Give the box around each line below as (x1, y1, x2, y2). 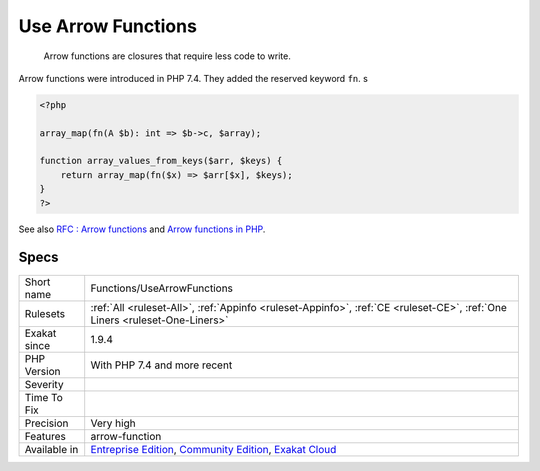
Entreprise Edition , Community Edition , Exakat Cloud (90, 442, 337, 456)
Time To (24, 390, 64, 404)
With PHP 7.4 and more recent (90, 358, 233, 372)
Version (24, 364, 61, 378)
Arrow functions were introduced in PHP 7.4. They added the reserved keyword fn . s (18, 72, 369, 84)
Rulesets (24, 306, 65, 320)
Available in (24, 442, 79, 456)
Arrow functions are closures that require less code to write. (43, 50, 292, 62)
